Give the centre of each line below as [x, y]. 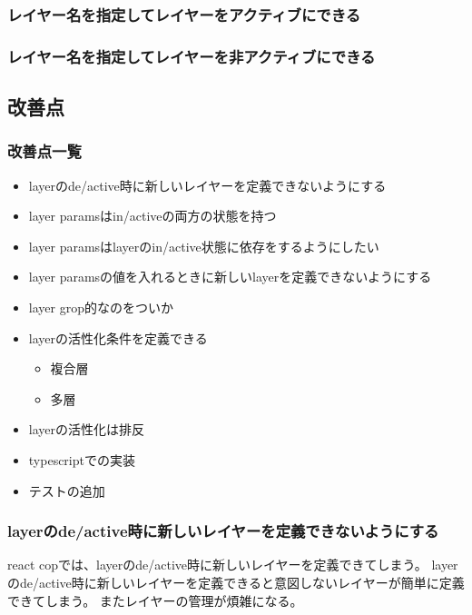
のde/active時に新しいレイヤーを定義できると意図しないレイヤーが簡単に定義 [236, 583]
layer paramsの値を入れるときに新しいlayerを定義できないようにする [230, 277]
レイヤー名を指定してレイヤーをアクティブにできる [184, 14]
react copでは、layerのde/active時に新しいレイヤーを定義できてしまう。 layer [233, 565]
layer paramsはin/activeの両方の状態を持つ [152, 216]
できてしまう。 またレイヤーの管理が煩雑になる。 [155, 600]
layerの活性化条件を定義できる [118, 337]
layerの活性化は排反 [87, 429]
